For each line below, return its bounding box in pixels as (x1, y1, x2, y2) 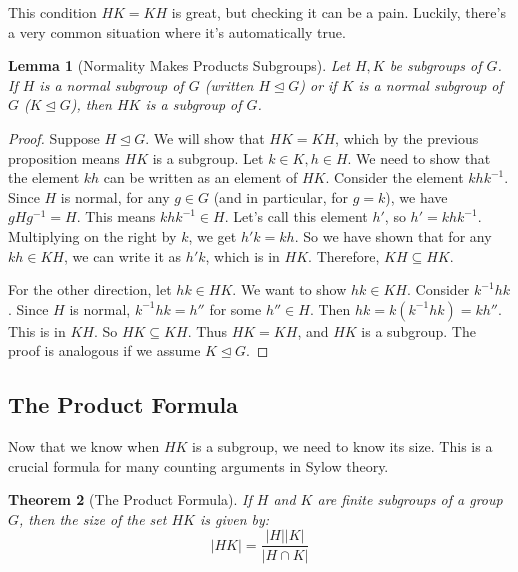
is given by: (199, 508, 270, 529)
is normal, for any (60, 186, 170, 207)
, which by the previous (335, 127, 479, 148)
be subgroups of (389, 55, 482, 76)
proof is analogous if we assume (8, 340, 201, 361)
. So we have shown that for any (294, 225, 492, 246)
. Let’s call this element (224, 206, 368, 227)
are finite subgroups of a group (317, 489, 503, 510)
